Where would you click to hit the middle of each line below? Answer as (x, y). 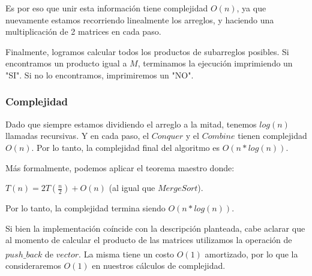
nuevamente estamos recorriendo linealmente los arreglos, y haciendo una (140, 19)
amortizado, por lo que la (251, 254)
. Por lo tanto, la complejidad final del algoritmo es (125, 147)
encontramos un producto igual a (66, 63)
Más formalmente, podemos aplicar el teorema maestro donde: (120, 167)
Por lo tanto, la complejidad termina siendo (85, 208)
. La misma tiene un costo (127, 254)
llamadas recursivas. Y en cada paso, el (77, 136)
